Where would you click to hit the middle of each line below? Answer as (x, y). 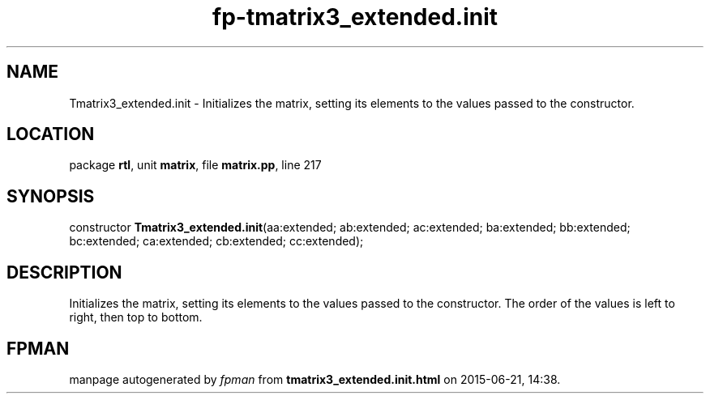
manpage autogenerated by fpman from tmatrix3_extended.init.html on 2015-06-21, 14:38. (315, 379)
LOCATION (51, 134)
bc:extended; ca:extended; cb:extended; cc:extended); (216, 241)
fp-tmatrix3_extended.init (355, 17)
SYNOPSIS (51, 196)
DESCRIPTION (64, 272)
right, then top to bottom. (136, 317)
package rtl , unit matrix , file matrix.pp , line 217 (195, 165)
